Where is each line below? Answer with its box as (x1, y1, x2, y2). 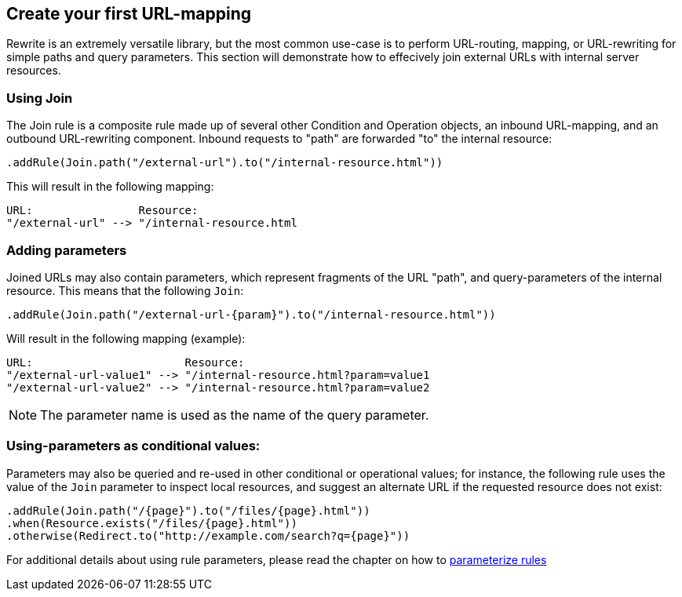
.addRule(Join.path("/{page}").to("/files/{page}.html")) (6, 504, 370, 517)
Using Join (6, 89, 73, 106)
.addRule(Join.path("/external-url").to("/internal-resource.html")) (6, 156, 443, 169)
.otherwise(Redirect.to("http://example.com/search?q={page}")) (6, 529, 410, 542)
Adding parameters (6, 242, 127, 258)
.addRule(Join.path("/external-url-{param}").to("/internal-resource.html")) (6, 308, 496, 321)
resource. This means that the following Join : (6, 283, 244, 297)
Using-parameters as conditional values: (6, 438, 261, 454)
